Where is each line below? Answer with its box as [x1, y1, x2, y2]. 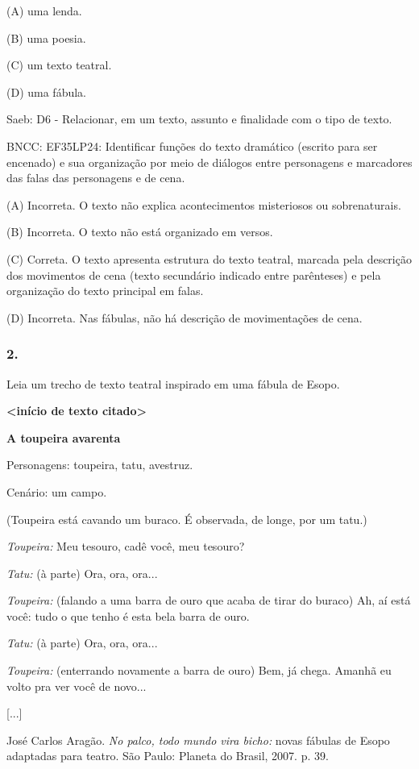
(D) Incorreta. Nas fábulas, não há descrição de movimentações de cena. [6, 309, 363, 326]
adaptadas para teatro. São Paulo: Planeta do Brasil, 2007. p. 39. [6, 747, 329, 764]
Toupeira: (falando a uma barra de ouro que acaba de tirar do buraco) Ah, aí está [6, 592, 411, 609]
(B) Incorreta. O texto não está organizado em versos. [6, 223, 273, 240]
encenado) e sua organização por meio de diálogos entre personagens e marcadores [6, 153, 413, 170]
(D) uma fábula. [6, 83, 86, 100]
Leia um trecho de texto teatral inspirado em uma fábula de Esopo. [6, 375, 340, 392]
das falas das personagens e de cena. [6, 169, 185, 186]
